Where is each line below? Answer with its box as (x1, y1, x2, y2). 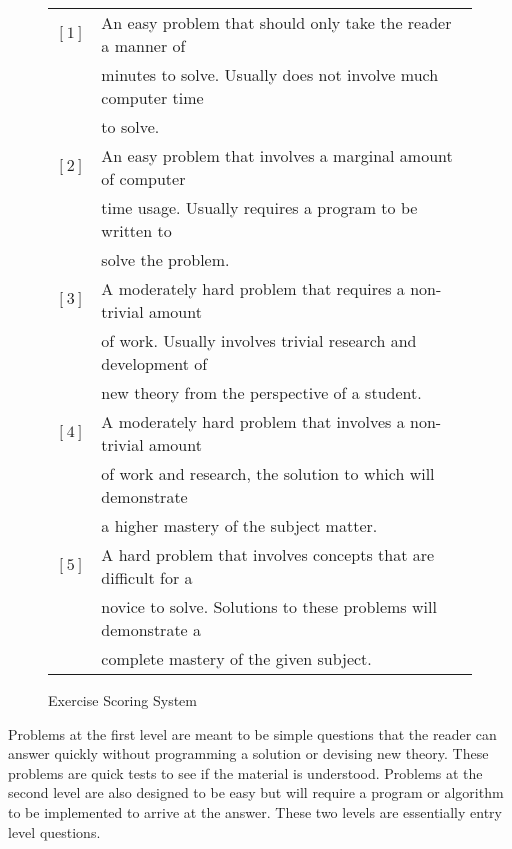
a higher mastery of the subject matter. (101, 514, 378, 537)
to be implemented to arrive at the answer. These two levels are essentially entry (8, 801, 502, 822)
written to (101, 219, 172, 242)
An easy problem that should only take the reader (101, 11, 452, 34)
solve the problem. (101, 248, 230, 271)
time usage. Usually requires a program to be (101, 196, 418, 219)
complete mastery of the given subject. (101, 647, 372, 670)
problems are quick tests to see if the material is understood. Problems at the (8, 762, 483, 783)
